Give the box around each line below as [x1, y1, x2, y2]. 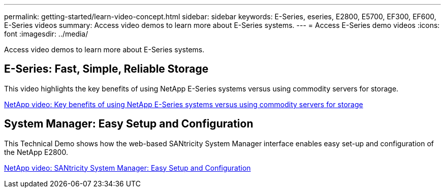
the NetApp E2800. [4, 147, 68, 156]
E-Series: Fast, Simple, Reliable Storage [4, 62, 209, 76]
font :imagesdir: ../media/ [4, 29, 88, 38]
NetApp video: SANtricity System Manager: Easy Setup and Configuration [4, 163, 251, 172]
